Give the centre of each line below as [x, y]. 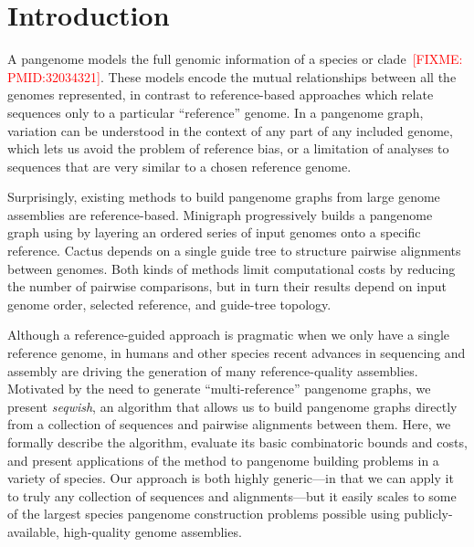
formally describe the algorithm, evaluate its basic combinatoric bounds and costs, [237, 442]
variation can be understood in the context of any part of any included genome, [230, 130]
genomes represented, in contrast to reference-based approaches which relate [221, 95]
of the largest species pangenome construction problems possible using [204, 514]
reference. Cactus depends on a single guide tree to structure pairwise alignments [234, 251]
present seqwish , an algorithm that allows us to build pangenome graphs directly [232, 406]
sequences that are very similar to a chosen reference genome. [179, 166]
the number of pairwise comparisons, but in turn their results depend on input [227, 286]
